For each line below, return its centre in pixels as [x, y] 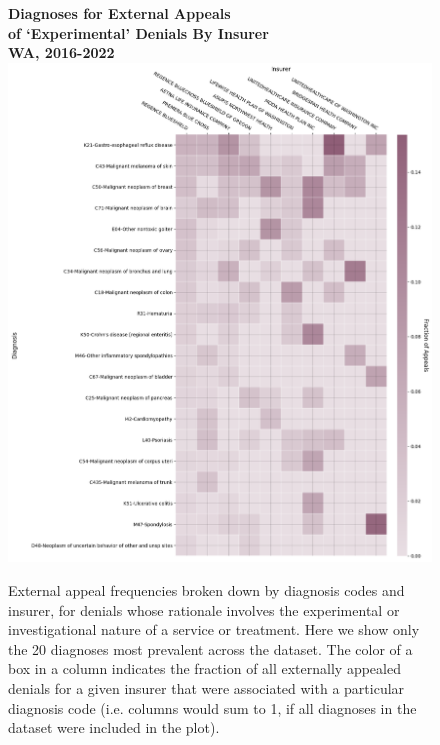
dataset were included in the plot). [114, 727]
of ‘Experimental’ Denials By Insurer [138, 32]
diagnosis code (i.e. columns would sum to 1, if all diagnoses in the [212, 707]
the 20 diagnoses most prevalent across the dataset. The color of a [210, 648]
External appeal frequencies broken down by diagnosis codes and [206, 590]
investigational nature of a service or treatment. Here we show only [214, 629]
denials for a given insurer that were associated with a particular [206, 687]
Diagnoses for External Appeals [119, 13]
